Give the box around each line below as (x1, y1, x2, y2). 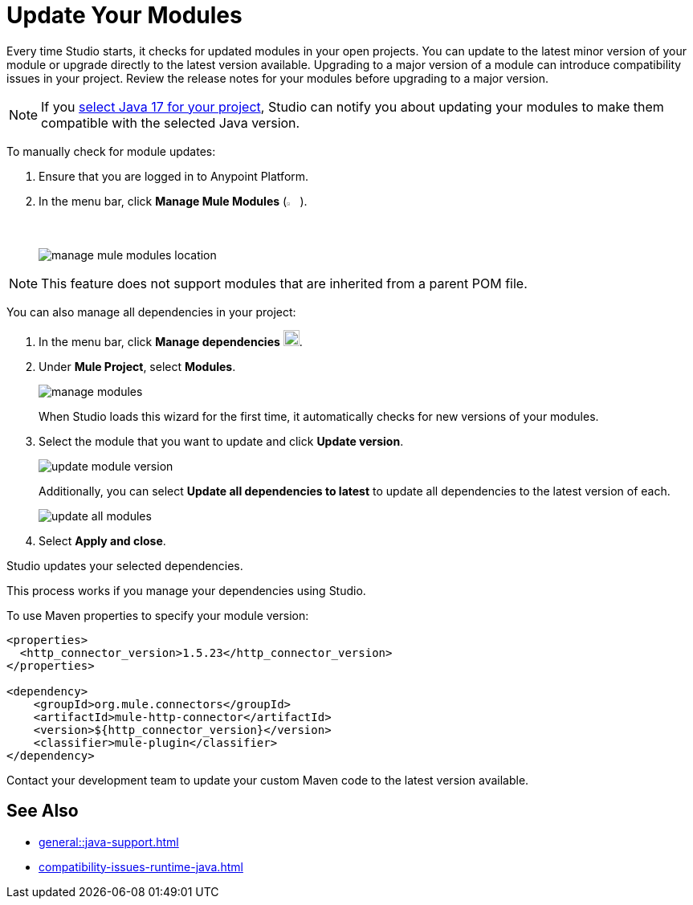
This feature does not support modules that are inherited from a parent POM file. (41, 275, 528, 291)
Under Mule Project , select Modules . (39, 359, 236, 373)
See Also (6, 801, 79, 821)
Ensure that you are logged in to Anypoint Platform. (39, 169, 309, 183)
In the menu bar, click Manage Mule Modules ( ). (39, 194, 308, 208)
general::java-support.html (39, 834, 179, 849)
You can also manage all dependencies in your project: (6, 304, 296, 319)
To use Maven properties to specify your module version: (6, 608, 309, 622)
